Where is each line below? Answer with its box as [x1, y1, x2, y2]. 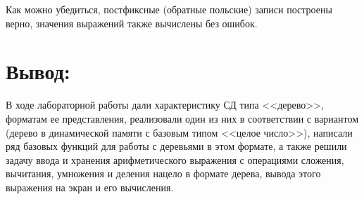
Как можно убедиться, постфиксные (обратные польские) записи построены [6, 2, 332, 16]
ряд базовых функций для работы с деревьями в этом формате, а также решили [6, 139, 347, 153]
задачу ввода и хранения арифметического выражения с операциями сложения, [6, 152, 344, 167]
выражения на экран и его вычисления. [6, 179, 174, 194]
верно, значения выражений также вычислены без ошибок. [6, 15, 258, 30]
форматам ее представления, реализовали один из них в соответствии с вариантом [6, 111, 359, 125]
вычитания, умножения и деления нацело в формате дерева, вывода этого [6, 166, 321, 181]
